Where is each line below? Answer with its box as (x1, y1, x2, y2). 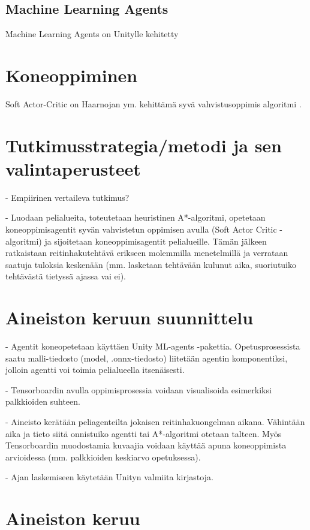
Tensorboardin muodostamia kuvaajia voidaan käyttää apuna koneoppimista (5, 439, 287, 451)
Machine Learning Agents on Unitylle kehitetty (5, 28, 179, 40)
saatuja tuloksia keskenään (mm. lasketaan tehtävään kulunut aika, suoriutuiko (5, 258, 297, 270)
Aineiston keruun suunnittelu (5, 305, 254, 330)
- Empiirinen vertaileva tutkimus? (5, 191, 130, 203)
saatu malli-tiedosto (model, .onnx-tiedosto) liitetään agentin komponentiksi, (5, 351, 288, 364)
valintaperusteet (5, 156, 141, 180)
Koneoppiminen (5, 62, 138, 87)
